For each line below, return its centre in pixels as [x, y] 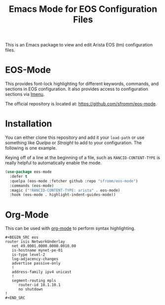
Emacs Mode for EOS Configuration [83, 9]
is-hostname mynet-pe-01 [37, 251]
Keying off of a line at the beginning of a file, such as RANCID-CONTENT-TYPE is [83, 158]
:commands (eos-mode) [32, 186]
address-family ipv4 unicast [41, 272]
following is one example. [31, 148]
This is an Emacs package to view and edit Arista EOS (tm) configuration [79, 45]
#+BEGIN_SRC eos [22, 238]
